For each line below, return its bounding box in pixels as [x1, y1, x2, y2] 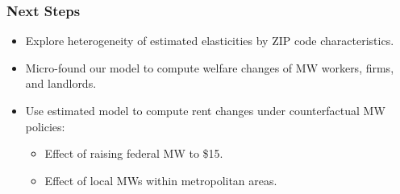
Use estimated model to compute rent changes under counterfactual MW [25, 102, 385, 118]
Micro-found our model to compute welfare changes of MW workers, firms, [25, 59, 394, 76]
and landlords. [25, 75, 97, 92]
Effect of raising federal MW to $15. [44, 145, 223, 162]
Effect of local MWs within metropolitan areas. [44, 171, 277, 188]
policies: [25, 118, 65, 134]
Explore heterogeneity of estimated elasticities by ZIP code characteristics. [25, 32, 394, 49]
